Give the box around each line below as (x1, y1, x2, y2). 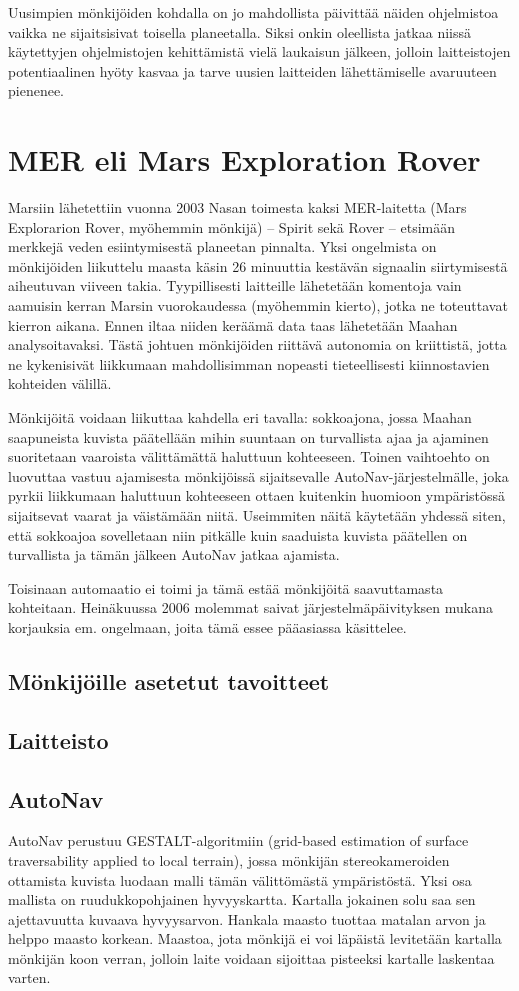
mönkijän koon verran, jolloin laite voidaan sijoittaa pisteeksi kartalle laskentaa (8, 947, 495, 968)
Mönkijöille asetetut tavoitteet (8, 665, 330, 696)
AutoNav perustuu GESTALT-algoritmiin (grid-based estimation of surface (8, 830, 469, 851)
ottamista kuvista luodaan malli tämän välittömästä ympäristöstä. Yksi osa (8, 869, 472, 890)
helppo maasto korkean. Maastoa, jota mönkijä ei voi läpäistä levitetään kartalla (8, 928, 502, 949)
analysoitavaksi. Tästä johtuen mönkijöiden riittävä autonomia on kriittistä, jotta (8, 334, 507, 355)
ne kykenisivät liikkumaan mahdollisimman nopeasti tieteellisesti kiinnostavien (8, 353, 490, 374)
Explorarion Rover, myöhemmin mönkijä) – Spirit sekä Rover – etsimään (8, 216, 455, 237)
